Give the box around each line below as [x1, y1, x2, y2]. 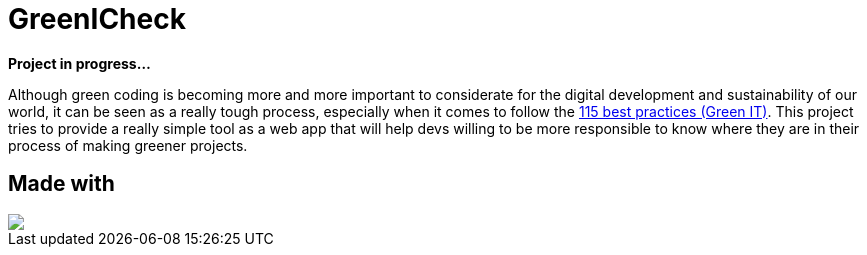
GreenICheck [8, 2, 186, 36]
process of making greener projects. [8, 136, 248, 154]
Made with [8, 171, 115, 197]
